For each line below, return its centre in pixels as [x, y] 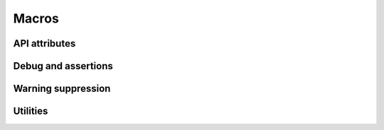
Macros [36, 18]
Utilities [31, 111]
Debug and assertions [63, 66]
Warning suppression [62, 89]
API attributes [44, 43]
